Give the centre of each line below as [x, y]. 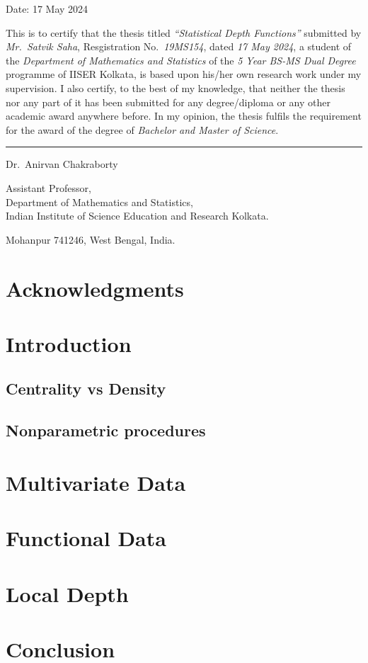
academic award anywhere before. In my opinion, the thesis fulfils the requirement [184, 116]
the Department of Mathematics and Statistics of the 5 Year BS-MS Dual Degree [181, 60]
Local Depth [67, 593]
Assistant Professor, [48, 187]
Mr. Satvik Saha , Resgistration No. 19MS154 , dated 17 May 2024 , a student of [179, 46]
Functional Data [86, 538]
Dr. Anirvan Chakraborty [62, 164]
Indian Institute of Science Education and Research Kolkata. [137, 216]
